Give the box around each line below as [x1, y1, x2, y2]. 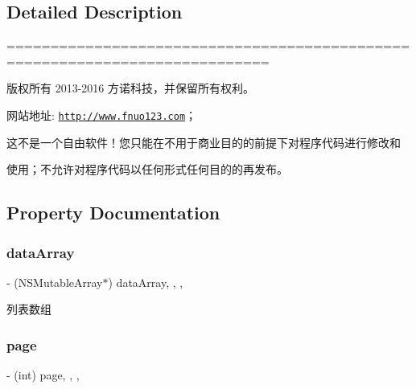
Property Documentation [6, 200, 220, 225]
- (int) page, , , [6, 366, 80, 383]
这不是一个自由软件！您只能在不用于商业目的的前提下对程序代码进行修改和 [6, 133, 401, 150]
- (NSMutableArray [6, 273, 103, 290]
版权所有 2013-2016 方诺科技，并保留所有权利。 [6, 80, 254, 96]
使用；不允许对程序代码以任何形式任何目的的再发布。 [6, 161, 288, 178]
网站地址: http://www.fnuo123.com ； [6, 106, 197, 123]
